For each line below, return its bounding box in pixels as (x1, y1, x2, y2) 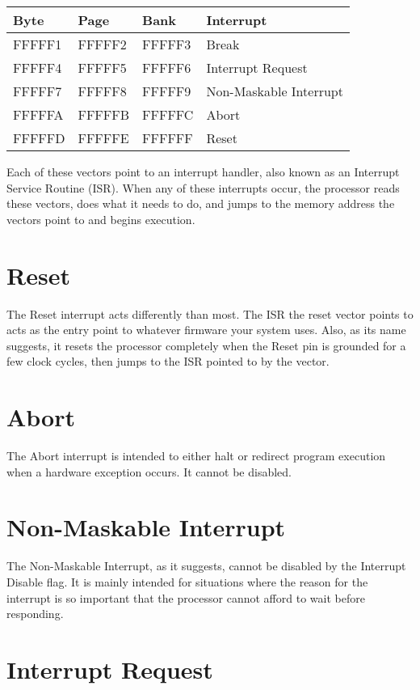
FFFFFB (78, 105, 130, 124)
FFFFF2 (78, 35, 127, 53)
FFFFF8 (78, 82, 127, 100)
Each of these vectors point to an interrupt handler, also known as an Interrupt (6, 163, 400, 180)
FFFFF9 (142, 82, 191, 100)
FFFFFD (13, 129, 65, 147)
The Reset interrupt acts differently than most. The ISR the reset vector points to (6, 305, 414, 322)
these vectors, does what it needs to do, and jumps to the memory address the (6, 195, 395, 212)
